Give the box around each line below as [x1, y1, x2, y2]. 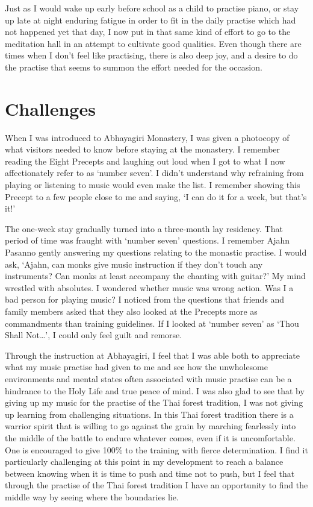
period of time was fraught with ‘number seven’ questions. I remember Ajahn [5, 234, 290, 247]
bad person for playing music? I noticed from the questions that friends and [5, 293, 285, 306]
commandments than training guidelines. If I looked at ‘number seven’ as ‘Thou [5, 316, 299, 329]
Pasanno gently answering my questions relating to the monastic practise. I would [5, 246, 307, 259]
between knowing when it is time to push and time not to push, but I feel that [5, 467, 295, 479]
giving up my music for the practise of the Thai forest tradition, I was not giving [5, 396, 303, 409]
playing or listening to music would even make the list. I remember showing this [5, 178, 300, 191]
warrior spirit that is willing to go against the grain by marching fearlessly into [5, 420, 296, 432]
